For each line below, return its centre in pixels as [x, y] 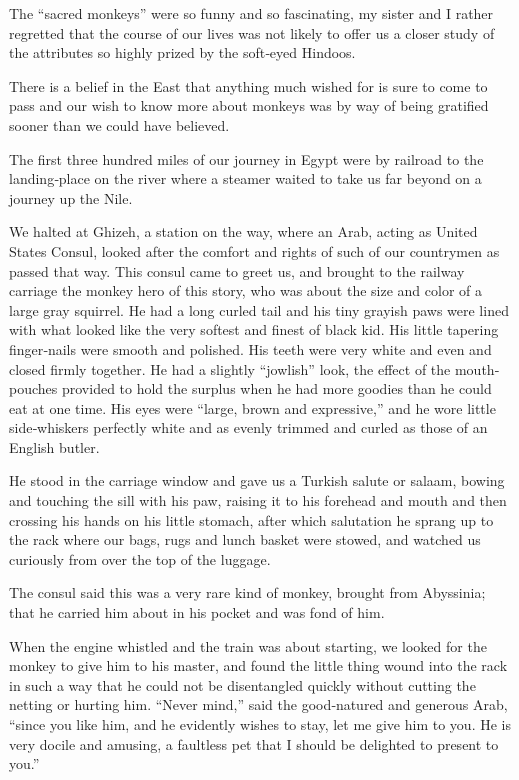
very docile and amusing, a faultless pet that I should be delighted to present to [254, 743]
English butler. [54, 446]
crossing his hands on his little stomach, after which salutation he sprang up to [251, 519]
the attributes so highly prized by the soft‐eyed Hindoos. [182, 52]
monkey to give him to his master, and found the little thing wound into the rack [258, 665]
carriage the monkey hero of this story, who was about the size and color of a [245, 290]
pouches [33, 388]
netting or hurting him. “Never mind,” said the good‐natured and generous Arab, [258, 704]
